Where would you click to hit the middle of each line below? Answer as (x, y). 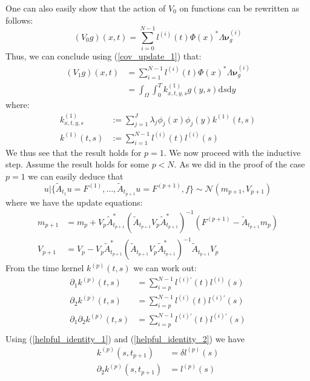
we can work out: (165, 268)
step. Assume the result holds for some (77, 164)
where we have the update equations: (74, 202)
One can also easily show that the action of (86, 8)
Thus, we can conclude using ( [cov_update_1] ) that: (104, 56)
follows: (19, 20)
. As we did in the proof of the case (239, 164)
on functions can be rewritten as (239, 8)
